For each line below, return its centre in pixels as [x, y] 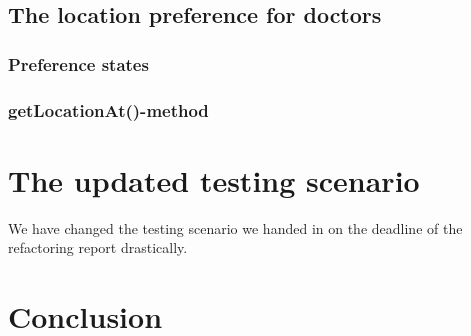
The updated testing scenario [214, 179]
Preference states [78, 63]
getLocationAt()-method [108, 109]
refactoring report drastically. [98, 247]
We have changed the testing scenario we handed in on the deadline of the [235, 227]
